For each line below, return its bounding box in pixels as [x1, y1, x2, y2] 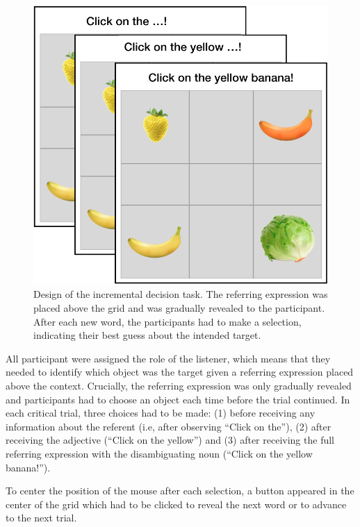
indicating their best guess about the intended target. [33, 328, 261, 342]
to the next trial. [6, 510, 77, 525]
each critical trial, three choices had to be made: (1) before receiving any [6, 405, 316, 420]
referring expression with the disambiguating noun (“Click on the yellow [6, 446, 313, 461]
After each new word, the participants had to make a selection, [33, 314, 302, 328]
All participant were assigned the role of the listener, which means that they [6, 351, 331, 365]
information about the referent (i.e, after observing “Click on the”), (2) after [6, 419, 332, 433]
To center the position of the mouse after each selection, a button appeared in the [6, 483, 354, 498]
